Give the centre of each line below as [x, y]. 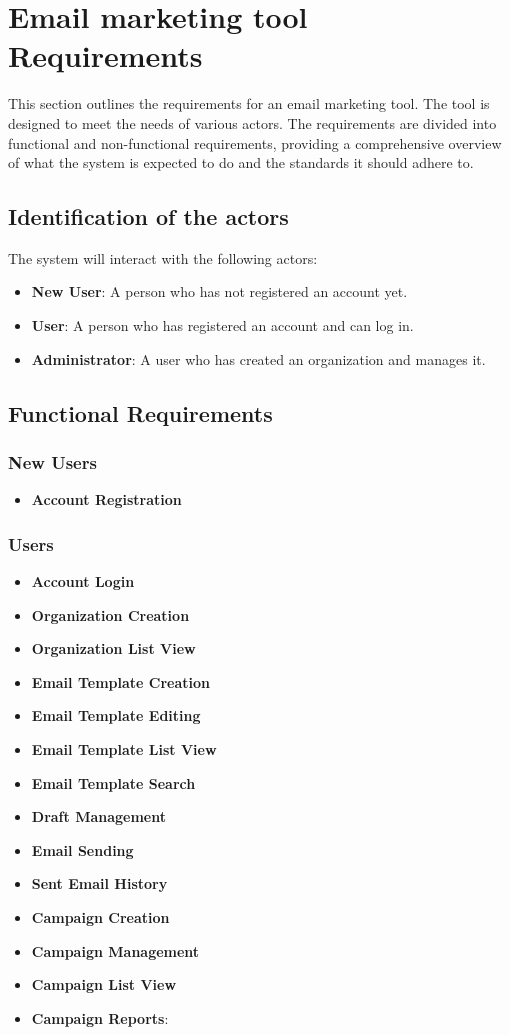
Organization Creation [110, 614]
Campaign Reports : [100, 1017]
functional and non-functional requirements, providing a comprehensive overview [255, 142]
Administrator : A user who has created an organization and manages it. [258, 358]
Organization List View [113, 648]
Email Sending [82, 849]
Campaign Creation [100, 917]
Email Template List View [124, 749]
